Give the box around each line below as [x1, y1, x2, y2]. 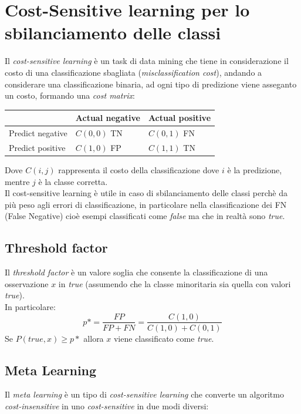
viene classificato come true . [113, 332, 214, 344]
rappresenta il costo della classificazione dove [58, 163, 219, 176]
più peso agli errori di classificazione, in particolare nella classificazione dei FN [5, 198, 287, 210]
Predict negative [9, 127, 67, 139]
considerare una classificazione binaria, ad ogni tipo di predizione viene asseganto [5, 78, 297, 90]
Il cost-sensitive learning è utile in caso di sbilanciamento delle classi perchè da [5, 187, 288, 199]
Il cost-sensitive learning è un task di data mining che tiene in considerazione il [5, 55, 289, 67]
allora [83, 332, 104, 344]
